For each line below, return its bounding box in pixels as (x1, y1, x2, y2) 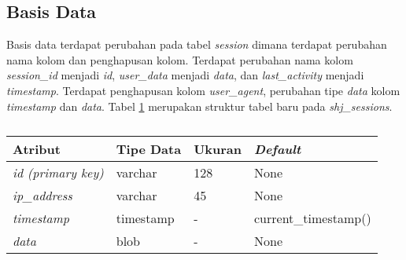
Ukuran (194, 140, 242, 159)
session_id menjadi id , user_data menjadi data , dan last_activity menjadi (6, 67, 364, 83)
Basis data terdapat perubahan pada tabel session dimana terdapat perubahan (6, 36, 387, 53)
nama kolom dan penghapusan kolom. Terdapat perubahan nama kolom (6, 51, 353, 68)
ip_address (13, 186, 72, 205)
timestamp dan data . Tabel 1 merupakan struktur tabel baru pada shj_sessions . (6, 97, 393, 114)
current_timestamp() (253, 209, 371, 228)
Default (253, 140, 301, 159)
